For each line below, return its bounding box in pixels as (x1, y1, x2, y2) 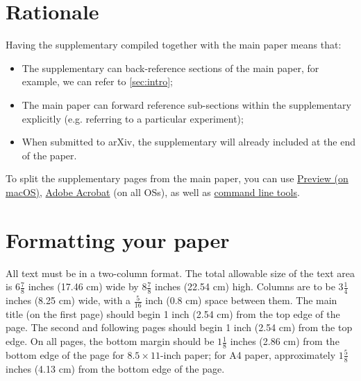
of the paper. (22, 148, 77, 162)
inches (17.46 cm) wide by (28, 279, 139, 294)
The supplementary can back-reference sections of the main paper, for (22, 60, 319, 75)
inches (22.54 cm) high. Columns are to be (154, 279, 335, 294)
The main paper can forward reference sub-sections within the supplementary (22, 97, 352, 112)
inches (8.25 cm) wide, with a (6, 293, 131, 308)
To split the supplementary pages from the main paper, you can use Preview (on (6, 171, 349, 186)
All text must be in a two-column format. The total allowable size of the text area (6, 265, 355, 280)
